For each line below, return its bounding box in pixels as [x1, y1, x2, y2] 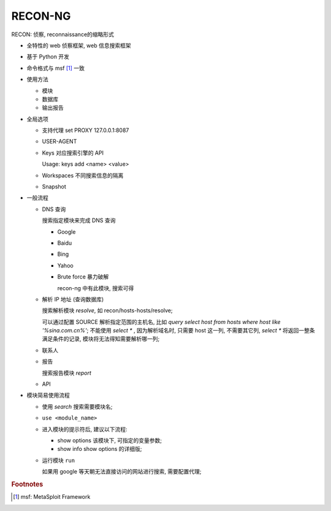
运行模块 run [42, 456, 75, 464]
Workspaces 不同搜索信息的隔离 [42, 172, 124, 179]
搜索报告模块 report [42, 369, 92, 377]
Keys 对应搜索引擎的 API [42, 149, 104, 156]
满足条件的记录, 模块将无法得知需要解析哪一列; [42, 335, 160, 343]
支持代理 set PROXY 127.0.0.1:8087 [42, 126, 129, 134]
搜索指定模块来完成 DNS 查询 [42, 217, 116, 224]
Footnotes [11, 480, 44, 488]
